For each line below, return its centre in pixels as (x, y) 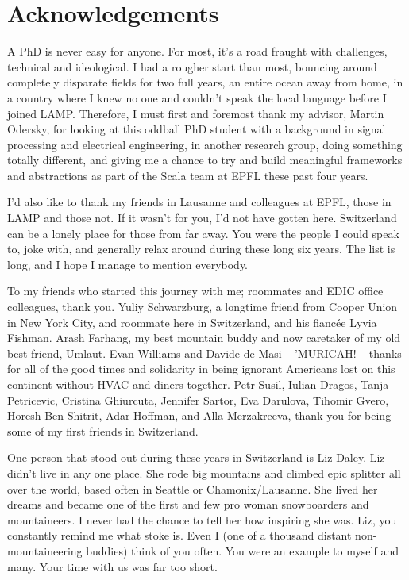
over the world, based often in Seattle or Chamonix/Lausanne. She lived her (193, 488)
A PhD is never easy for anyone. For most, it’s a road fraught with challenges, (197, 51)
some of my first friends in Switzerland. (103, 430)
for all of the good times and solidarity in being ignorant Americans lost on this (201, 369)
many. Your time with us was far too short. (112, 566)
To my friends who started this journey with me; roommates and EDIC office (195, 291)
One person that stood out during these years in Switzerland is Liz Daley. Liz (196, 457)
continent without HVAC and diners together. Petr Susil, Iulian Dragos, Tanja (198, 384)
